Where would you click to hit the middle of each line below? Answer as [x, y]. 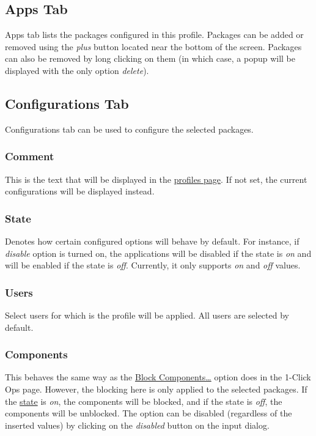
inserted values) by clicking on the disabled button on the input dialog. [137, 425]
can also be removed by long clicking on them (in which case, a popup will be [150, 58]
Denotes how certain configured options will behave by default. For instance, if [152, 241]
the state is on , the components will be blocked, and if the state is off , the [144, 401]
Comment [30, 156]
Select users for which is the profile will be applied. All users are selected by [147, 315]
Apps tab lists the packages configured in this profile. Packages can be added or [154, 35]
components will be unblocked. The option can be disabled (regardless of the [149, 413]
